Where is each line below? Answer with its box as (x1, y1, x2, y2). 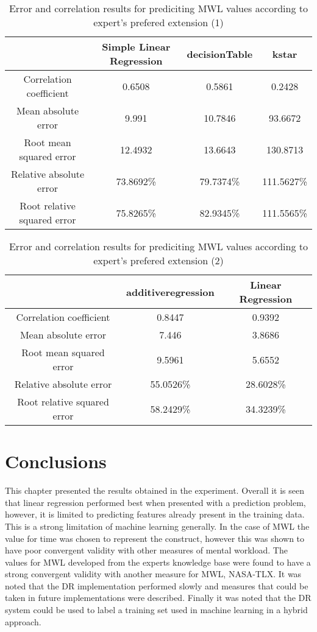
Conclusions (5, 449, 107, 474)
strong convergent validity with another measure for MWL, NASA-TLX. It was (5, 567, 302, 580)
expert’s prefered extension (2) (93, 253, 224, 267)
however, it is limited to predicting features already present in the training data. (5, 508, 305, 521)
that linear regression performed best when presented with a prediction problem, (5, 496, 306, 508)
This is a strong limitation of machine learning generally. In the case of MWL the (5, 519, 310, 532)
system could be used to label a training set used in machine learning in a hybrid (5, 603, 308, 616)
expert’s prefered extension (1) (93, 15, 224, 29)
